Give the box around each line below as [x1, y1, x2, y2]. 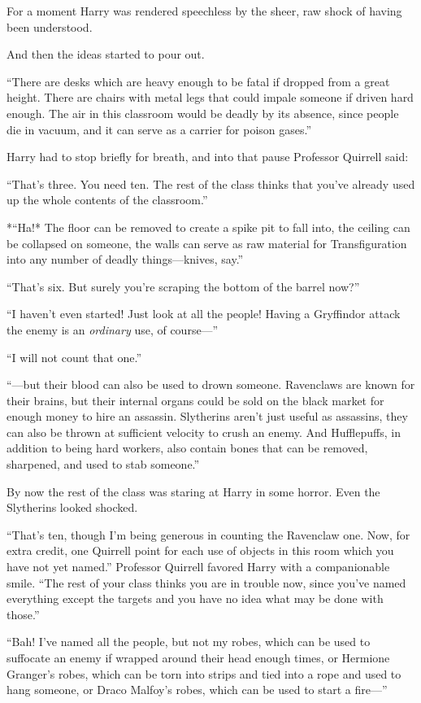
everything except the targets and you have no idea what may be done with [7, 590, 384, 607]
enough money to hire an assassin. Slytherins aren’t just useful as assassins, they [7, 408, 408, 425]
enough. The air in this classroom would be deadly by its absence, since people [7, 104, 399, 121]
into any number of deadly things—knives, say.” [7, 251, 244, 268]
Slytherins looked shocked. [7, 499, 138, 516]
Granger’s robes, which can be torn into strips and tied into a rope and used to [7, 665, 401, 682]
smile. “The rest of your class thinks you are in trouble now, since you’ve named [7, 574, 406, 591]
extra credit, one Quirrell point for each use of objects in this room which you [7, 542, 394, 559]
